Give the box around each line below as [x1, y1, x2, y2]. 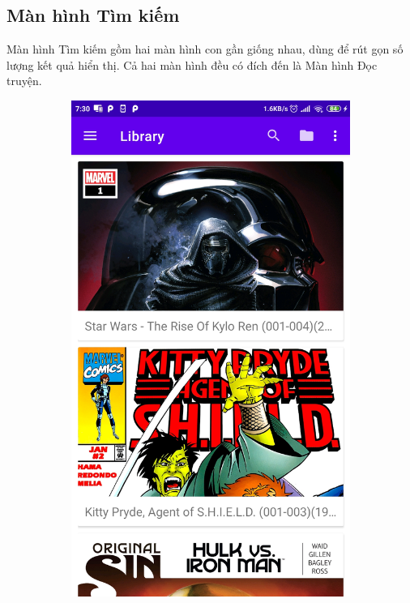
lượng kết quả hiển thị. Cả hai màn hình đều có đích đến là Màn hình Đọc [6, 56, 378, 73]
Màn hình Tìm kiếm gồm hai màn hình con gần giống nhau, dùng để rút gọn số [6, 41, 404, 58]
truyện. [6, 72, 42, 89]
